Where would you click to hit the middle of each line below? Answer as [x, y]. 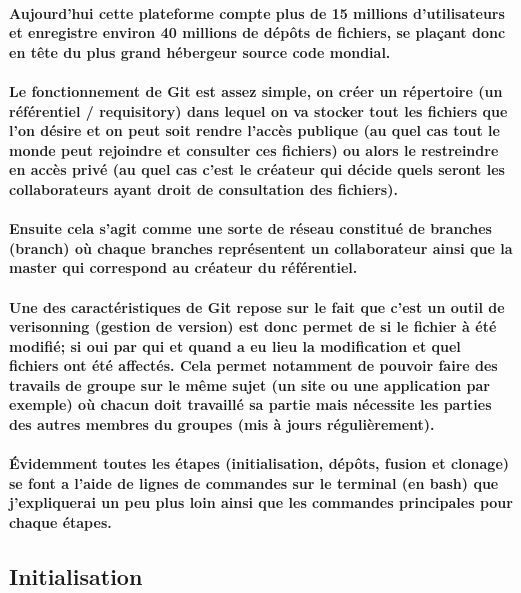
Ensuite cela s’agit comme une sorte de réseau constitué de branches [250, 228]
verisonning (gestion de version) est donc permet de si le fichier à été [253, 326]
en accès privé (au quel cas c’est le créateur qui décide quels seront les [257, 169]
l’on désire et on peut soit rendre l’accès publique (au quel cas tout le [254, 130]
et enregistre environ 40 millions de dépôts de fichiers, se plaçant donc [257, 32]
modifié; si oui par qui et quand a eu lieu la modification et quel [235, 345]
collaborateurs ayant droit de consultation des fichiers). [203, 188]
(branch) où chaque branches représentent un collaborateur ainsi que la [261, 247]
